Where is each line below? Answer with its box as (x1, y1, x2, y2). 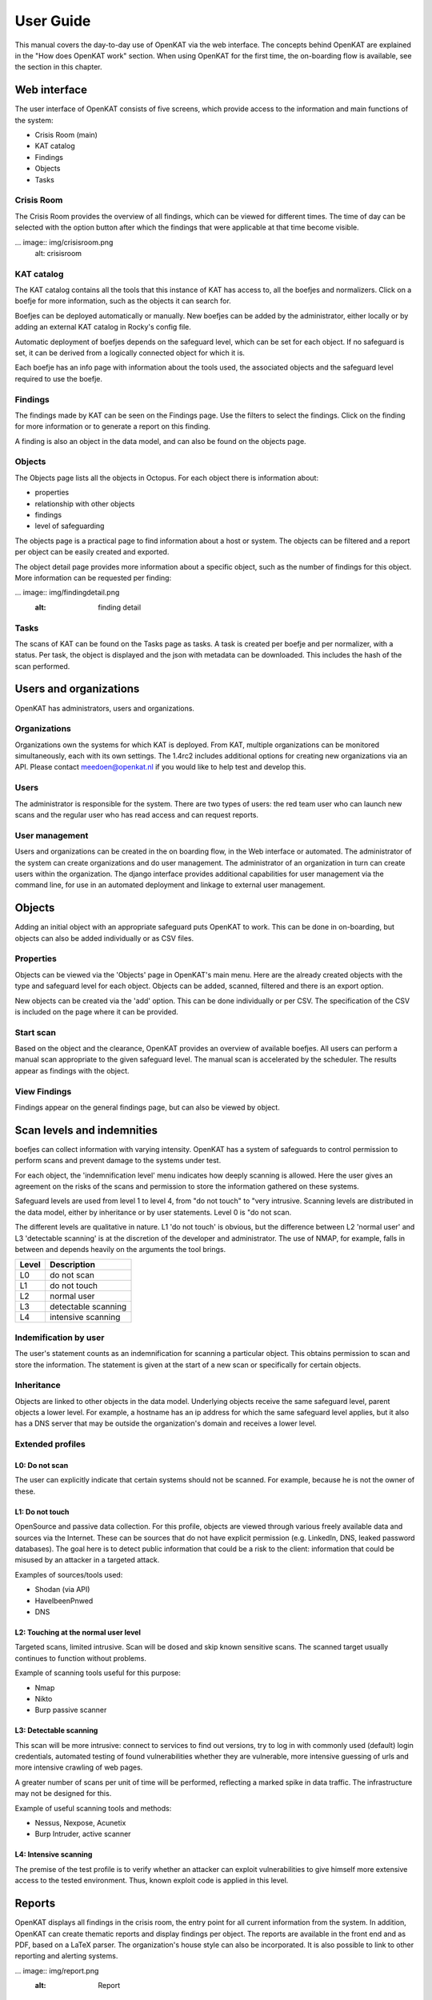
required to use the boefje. (14, 374, 103, 383)
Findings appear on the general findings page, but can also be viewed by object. (14, 1102, 280, 1112)
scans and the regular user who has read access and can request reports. (14, 810, 259, 820)
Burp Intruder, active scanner (34, 1829, 131, 1839)
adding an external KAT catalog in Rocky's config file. (14, 322, 192, 332)
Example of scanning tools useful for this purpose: (14, 1668, 182, 1678)
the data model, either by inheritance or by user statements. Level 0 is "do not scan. (14, 1207, 292, 1217)
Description (49, 1259, 96, 1270)
